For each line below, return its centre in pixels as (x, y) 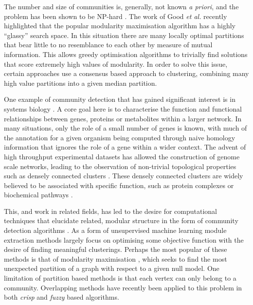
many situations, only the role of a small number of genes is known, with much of (126, 128)
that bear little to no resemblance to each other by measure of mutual (108, 45)
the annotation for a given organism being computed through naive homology (120, 137)
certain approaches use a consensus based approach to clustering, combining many (126, 73)
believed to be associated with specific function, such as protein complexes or (119, 185)
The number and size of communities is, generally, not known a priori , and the (121, 6)
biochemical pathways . (38, 195)
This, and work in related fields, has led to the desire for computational (110, 211)
